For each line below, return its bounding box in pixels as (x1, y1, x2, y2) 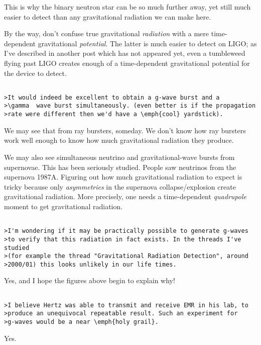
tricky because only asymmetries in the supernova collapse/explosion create (4, 181, 236, 192)
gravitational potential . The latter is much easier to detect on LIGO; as (38, 38, 257, 48)
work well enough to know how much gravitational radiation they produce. (4, 135, 234, 145)
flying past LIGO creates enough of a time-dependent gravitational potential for (4, 57, 250, 68)
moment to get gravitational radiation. (4, 201, 123, 211)
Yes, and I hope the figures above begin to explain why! (4, 275, 175, 286)
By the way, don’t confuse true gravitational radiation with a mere (4, 28, 209, 39)
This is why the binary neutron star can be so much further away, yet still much (4, 2, 251, 12)
